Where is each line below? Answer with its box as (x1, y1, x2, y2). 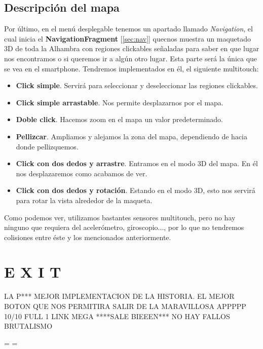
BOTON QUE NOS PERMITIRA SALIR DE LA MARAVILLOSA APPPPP (4, 301, 246, 312)
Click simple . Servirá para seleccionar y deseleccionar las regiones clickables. (16, 80, 258, 91)
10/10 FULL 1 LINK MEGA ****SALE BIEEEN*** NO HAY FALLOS (4, 311, 230, 321)
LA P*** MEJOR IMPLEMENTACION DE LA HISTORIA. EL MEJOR (4, 291, 235, 301)
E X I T (4, 261, 61, 282)
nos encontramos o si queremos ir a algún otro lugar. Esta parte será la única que (4, 53, 257, 63)
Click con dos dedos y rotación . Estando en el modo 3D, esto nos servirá (16, 185, 255, 196)
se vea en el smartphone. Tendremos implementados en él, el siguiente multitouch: (4, 63, 259, 73)
